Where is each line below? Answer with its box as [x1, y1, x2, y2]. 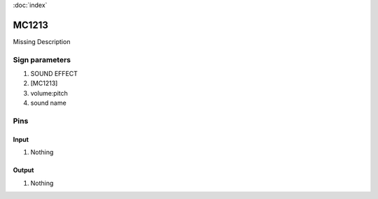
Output [13, 166, 34, 175]
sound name [30, 98, 66, 108]
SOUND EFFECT [30, 70, 78, 78]
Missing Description [13, 37, 71, 45]
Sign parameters [13, 54, 71, 64]
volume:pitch [30, 89, 68, 97]
